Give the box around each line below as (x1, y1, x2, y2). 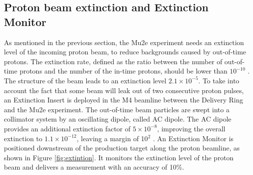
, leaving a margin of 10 (76, 133, 148, 143)
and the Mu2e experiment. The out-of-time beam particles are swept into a (4, 104, 229, 114)
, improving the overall (157, 123, 226, 133)
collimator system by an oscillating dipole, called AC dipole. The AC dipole (4, 114, 231, 124)
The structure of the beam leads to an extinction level (4, 75, 167, 85)
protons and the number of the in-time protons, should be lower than (19, 66, 228, 76)
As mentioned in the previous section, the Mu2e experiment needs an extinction (4, 37, 244, 47)
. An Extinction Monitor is (152, 133, 234, 143)
